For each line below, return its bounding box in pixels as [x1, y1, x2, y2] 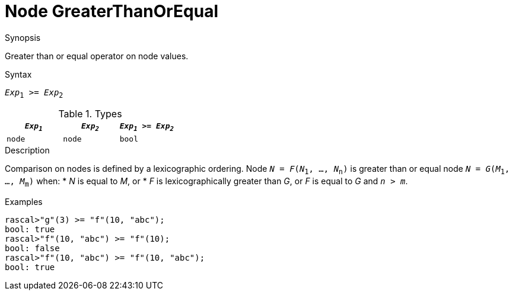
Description [5, 145, 50, 156]
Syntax [5, 69, 32, 79]
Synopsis [5, 32, 41, 43]
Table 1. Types [58, 107, 122, 120]
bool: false [5, 243, 60, 253]
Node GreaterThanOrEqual [5, 1, 219, 21]
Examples [5, 196, 43, 207]
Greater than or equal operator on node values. [5, 50, 189, 61]
